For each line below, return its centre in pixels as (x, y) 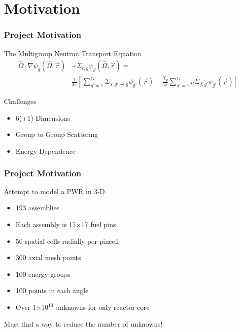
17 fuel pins (99, 224)
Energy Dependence (46, 151)
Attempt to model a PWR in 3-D (54, 191)
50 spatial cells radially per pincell (67, 241)
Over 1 (26, 307)
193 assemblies (37, 208)
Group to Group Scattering (57, 134)
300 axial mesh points (48, 257)
